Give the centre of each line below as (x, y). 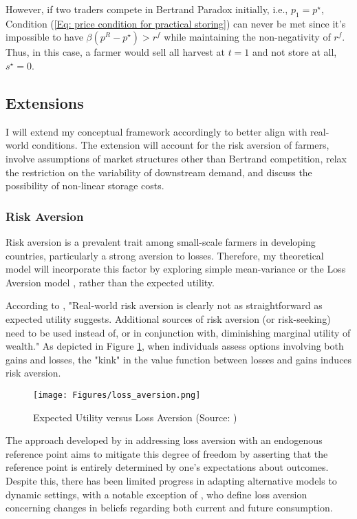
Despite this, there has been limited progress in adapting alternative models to (171, 480)
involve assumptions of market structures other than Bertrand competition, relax (176, 158)
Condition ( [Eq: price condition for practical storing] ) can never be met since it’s (176, 23)
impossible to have (44, 37)
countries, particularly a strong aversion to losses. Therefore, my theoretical (165, 255)
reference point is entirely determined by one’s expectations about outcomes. (167, 467)
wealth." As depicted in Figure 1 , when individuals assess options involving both (175, 346)
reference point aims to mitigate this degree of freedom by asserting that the (167, 453)
